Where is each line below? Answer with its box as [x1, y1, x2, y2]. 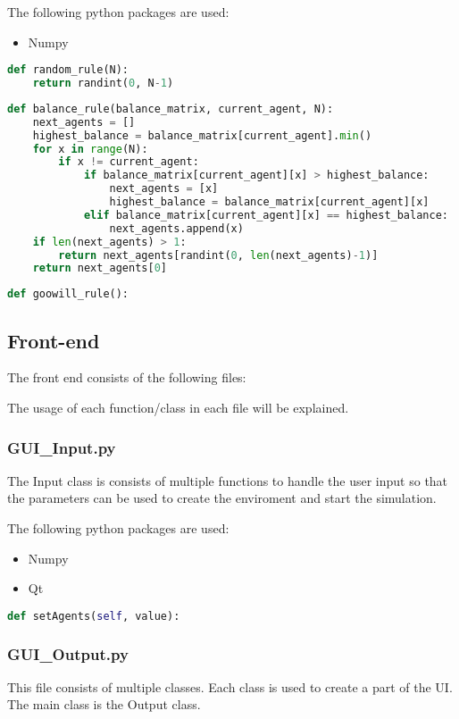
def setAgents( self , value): [7, 609, 180, 623]
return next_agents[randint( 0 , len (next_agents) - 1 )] [58, 248, 379, 262]
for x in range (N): [32, 142, 148, 155]
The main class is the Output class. [7, 695, 201, 714]
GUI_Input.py [7, 436, 116, 458]
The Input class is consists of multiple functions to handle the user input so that [7, 471, 448, 489]
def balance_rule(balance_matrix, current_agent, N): [7, 102, 334, 115]
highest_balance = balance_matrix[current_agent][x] [109, 196, 430, 209]
